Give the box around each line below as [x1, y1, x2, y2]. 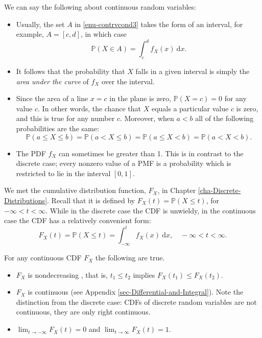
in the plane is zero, [109, 93, 171, 104]
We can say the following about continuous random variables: [4, 2, 196, 12]
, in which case [80, 29, 127, 39]
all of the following [195, 113, 254, 124]
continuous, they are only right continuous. [16, 306, 151, 317]
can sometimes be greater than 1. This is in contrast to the [59, 148, 244, 158]
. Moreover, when [120, 113, 174, 124]
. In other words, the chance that [38, 103, 141, 113]
